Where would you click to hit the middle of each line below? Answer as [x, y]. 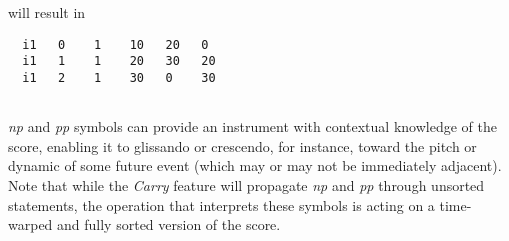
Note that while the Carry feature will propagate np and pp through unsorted [246, 185]
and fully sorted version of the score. [169, 224]
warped [30, 224]
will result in [47, 12]
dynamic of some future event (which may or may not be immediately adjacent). [255, 165]
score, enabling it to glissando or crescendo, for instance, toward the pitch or [242, 145]
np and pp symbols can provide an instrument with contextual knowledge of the [252, 126]
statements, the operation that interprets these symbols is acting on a [221, 204]
